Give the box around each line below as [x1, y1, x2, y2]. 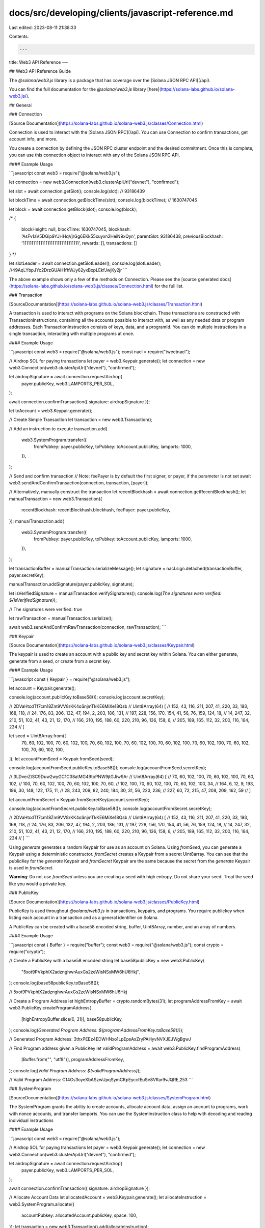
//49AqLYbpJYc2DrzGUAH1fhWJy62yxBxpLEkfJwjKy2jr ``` [9, 267, 128, 273]
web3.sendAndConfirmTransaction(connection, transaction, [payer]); [9, 480, 149, 486]
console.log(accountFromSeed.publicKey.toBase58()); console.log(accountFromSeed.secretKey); [9, 764, 207, 771]
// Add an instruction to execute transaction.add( [9, 425, 107, 432]
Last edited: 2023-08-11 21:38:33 [9, 25, 77, 30]
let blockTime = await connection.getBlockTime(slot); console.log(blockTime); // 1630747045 [9, 197, 197, 203]
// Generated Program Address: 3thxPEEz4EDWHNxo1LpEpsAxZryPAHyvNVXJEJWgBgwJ [9, 1036, 191, 1042]
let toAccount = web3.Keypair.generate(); [9, 408, 93, 414]
